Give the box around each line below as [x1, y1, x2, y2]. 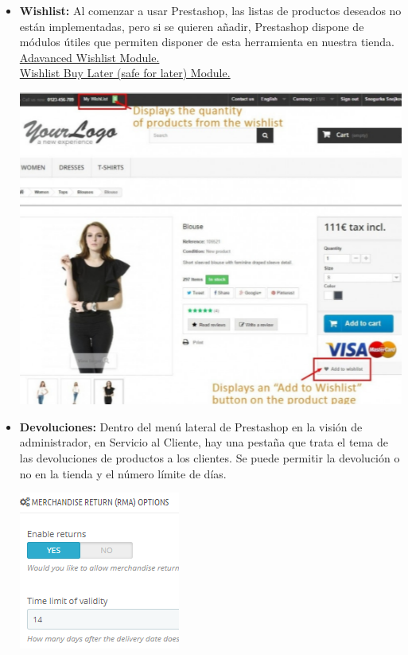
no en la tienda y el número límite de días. [19, 465, 227, 482]
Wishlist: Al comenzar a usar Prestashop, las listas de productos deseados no [19, 2, 402, 18]
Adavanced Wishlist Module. [19, 49, 160, 65]
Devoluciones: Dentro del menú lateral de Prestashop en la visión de [19, 418, 363, 435]
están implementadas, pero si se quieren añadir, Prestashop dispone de [19, 18, 364, 34]
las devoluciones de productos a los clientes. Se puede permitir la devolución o [19, 450, 400, 466]
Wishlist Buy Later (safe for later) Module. [19, 64, 231, 81]
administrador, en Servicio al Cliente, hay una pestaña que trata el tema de [19, 434, 388, 450]
